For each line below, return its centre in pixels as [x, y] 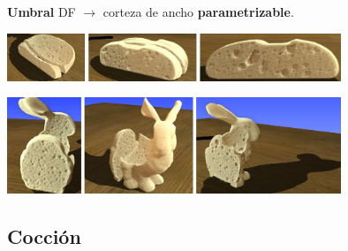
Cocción [44, 236]
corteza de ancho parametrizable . [198, 11]
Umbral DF [42, 11]
